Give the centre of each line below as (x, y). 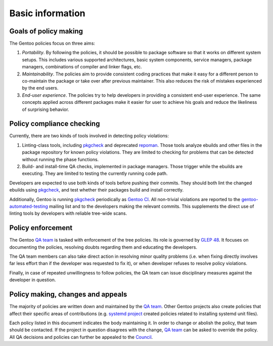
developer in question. (33, 280)
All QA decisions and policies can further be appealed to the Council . (81, 337)
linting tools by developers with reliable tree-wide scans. (68, 213)
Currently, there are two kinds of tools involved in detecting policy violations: (89, 136)
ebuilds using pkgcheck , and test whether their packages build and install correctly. (97, 190)
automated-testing (29, 206)
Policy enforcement (41, 228)
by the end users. (40, 88)
